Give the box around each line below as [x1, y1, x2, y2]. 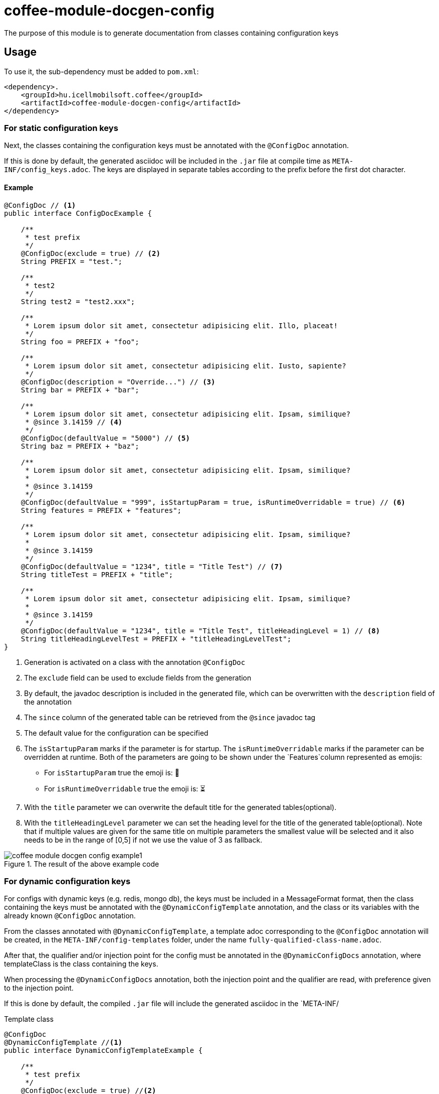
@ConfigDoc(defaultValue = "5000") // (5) [21, 434, 190, 442]
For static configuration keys [4, 122, 118, 133]
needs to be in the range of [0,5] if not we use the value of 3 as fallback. [24, 835, 263, 844]
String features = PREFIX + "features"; [21, 506, 182, 514]
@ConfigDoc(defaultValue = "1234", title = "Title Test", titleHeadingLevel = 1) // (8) [21, 626, 380, 635]
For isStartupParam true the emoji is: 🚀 [44, 768, 179, 777]
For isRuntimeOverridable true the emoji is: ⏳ [44, 784, 205, 793]
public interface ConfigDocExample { [4, 209, 152, 217]
